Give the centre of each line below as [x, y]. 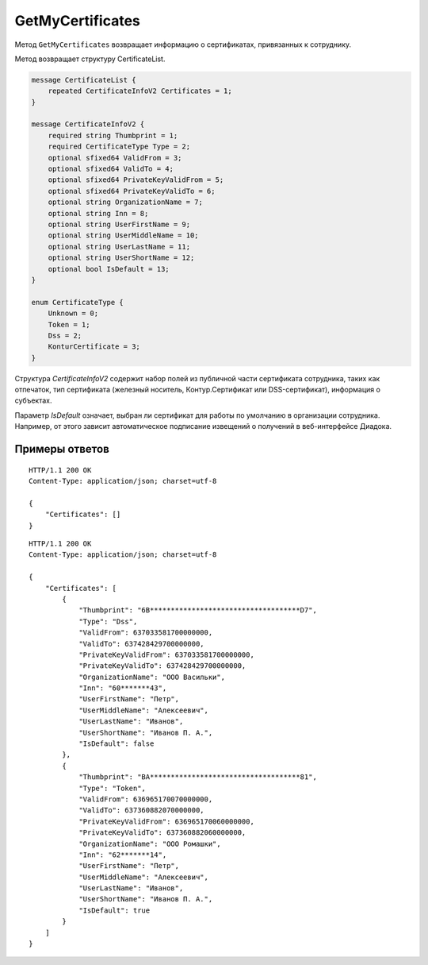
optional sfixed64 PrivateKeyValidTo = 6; [132, 191]
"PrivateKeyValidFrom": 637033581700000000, [167, 654]
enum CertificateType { [78, 302]
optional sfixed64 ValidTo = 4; [111, 169]
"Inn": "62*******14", [123, 855]
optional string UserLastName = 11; [119, 247]
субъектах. [33, 400]
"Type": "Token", [113, 788]
